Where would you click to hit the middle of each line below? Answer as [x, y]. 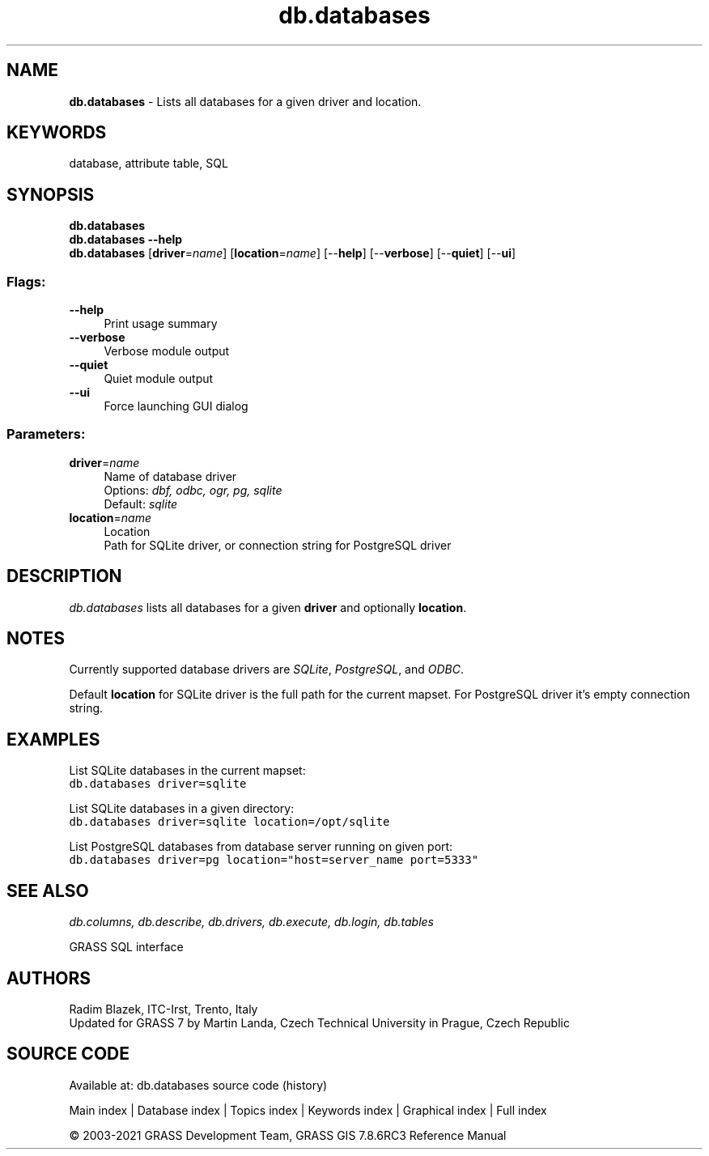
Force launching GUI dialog [176, 406]
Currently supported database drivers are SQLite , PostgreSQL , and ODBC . [266, 669]
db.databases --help [126, 240]
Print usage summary [161, 324]
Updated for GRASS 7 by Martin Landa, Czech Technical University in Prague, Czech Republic [319, 1023]
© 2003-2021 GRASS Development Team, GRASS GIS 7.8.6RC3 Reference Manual [288, 1135]
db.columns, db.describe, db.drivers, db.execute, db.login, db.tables [251, 922]
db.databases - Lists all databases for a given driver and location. [245, 101]
